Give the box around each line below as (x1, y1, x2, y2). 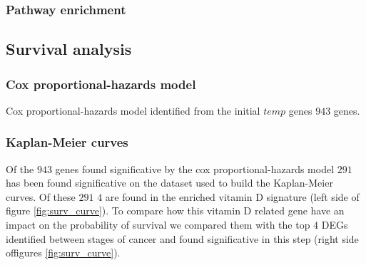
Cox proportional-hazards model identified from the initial (6, 103, 260, 118)
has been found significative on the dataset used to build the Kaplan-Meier (6, 175, 333, 190)
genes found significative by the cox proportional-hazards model (55, 161, 335, 176)
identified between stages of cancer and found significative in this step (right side (6, 231, 359, 246)
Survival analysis (6, 38, 132, 60)
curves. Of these (6, 189, 76, 204)
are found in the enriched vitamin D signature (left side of (105, 189, 360, 204)
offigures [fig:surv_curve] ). (6, 245, 121, 260)
